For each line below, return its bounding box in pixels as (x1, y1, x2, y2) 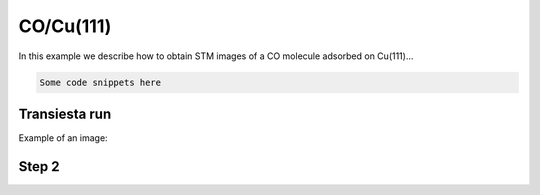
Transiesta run (18, 105, 112, 122)
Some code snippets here (39, 76, 162, 88)
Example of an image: (18, 132, 109, 144)
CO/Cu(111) (18, 15, 112, 37)
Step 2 (18, 158, 60, 175)
